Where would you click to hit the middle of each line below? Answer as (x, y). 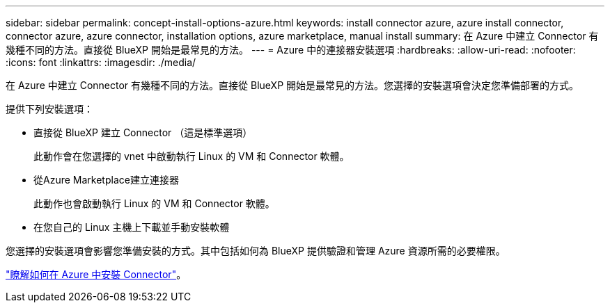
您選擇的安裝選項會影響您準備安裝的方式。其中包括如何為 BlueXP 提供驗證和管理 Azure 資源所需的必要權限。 (256, 251)
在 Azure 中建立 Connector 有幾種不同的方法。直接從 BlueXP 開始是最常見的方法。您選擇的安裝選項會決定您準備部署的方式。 (292, 85)
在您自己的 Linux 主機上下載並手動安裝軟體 (132, 227)
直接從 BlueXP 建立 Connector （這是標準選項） (143, 132)
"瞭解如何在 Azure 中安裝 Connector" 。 (96, 274)
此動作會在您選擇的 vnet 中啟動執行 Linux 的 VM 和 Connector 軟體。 (191, 156)
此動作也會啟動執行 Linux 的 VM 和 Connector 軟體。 (154, 203)
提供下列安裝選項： (49, 109)
